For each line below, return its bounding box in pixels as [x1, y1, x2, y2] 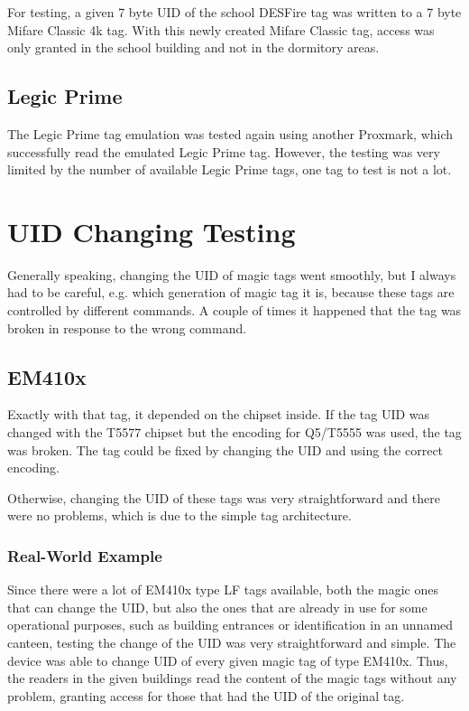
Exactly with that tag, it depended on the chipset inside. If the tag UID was [7, 405, 430, 424]
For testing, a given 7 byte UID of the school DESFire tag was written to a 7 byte [7, 3, 462, 21]
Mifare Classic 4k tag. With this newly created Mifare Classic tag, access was [7, 20, 435, 39]
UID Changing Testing [7, 212, 296, 249]
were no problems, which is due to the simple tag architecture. [7, 506, 352, 525]
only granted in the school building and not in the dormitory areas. [7, 38, 380, 57]
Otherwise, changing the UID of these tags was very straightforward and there [7, 488, 440, 507]
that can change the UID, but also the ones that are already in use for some [7, 597, 428, 616]
